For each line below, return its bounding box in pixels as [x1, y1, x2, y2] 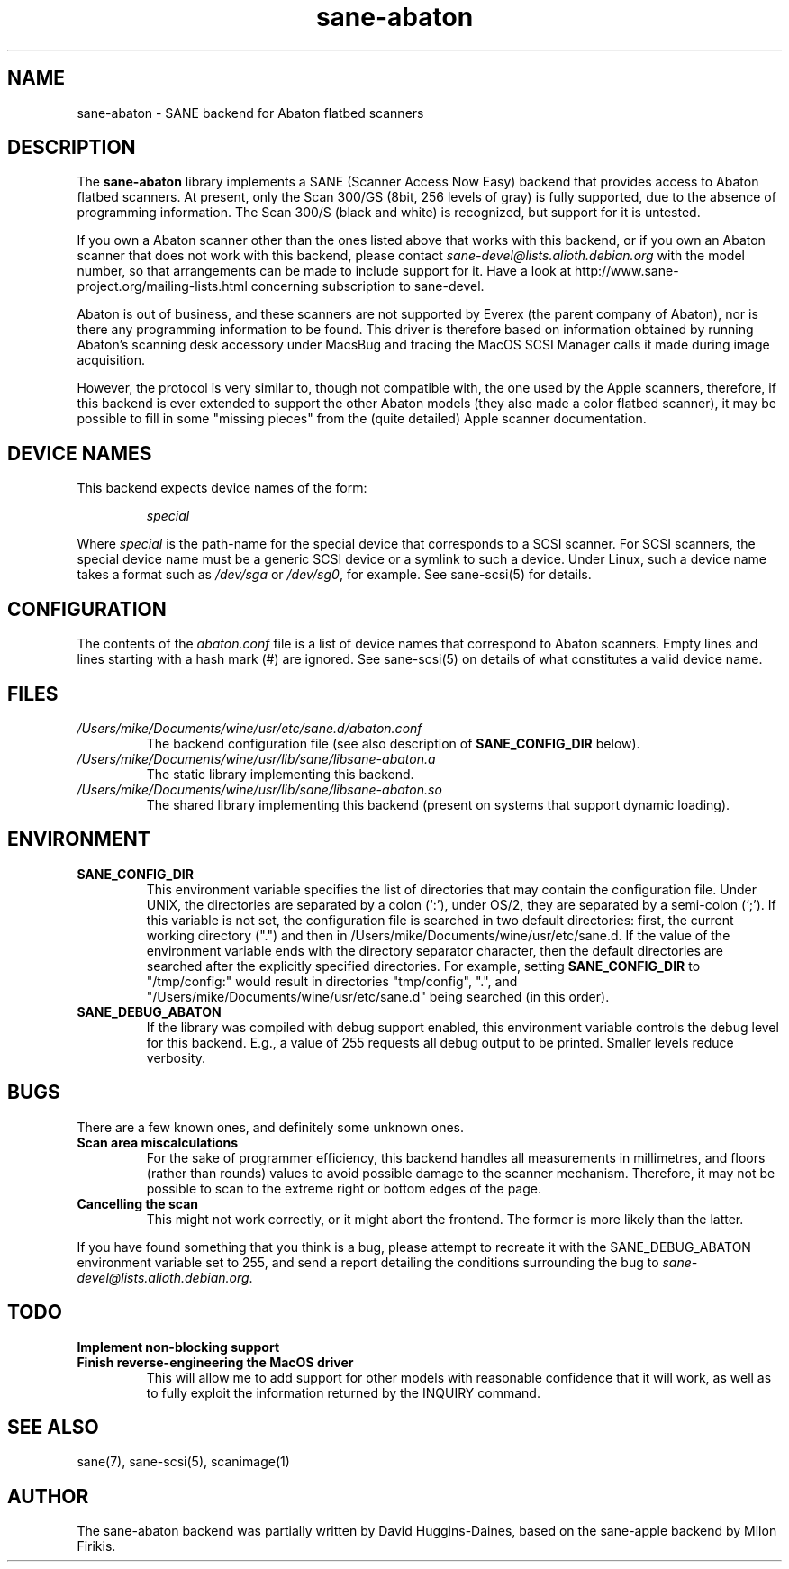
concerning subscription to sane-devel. [250, 278, 485, 295]
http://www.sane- [574, 263, 679, 279]
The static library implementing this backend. [146, 766, 414, 782]
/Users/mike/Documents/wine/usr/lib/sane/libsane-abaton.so [77, 781, 442, 797]
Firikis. [77, 1538, 116, 1555]
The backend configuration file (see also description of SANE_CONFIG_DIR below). [146, 735, 640, 751]
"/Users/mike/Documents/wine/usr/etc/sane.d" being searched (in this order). [146, 988, 610, 1004]
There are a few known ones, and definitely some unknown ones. [77, 1119, 465, 1135]
